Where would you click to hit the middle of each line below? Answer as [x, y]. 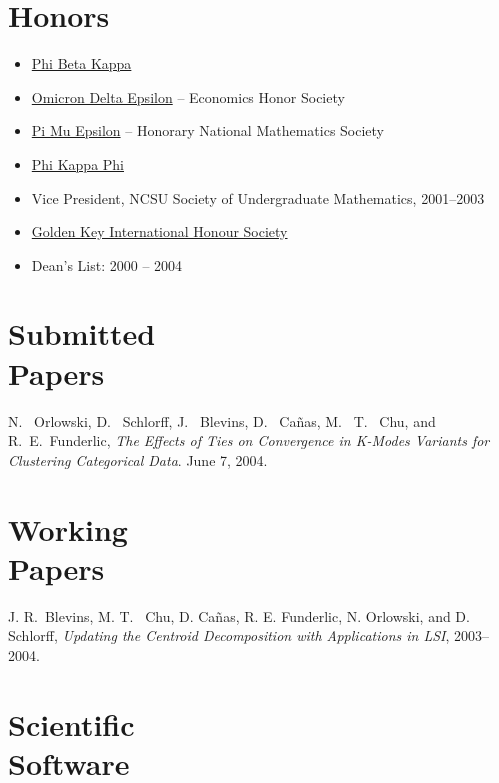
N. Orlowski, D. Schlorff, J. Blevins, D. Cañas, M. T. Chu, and [222, 420]
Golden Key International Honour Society [159, 231]
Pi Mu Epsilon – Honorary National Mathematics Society [208, 130]
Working [68, 528]
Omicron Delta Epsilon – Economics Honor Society [188, 96]
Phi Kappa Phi [78, 163]
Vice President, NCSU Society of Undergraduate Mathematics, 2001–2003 [258, 197]
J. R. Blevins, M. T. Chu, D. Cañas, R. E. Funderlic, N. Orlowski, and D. [239, 615]
